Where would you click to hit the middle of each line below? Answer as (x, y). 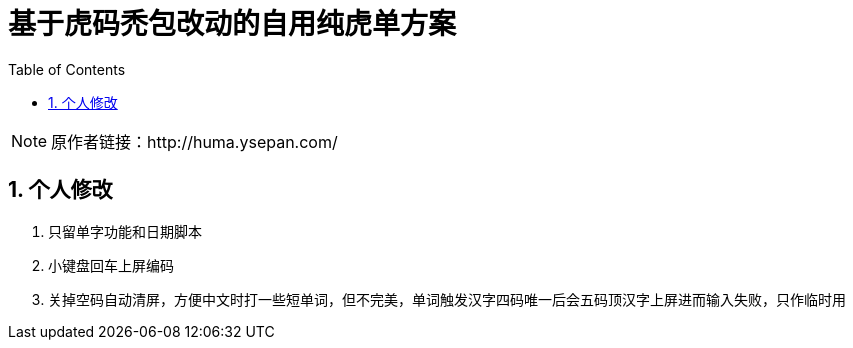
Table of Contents (67, 69)
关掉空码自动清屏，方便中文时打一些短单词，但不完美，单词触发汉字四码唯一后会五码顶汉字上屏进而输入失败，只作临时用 (447, 299)
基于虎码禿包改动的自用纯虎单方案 (232, 24)
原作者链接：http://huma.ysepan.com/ (194, 141)
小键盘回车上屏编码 (111, 265)
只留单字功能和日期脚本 (125, 231)
